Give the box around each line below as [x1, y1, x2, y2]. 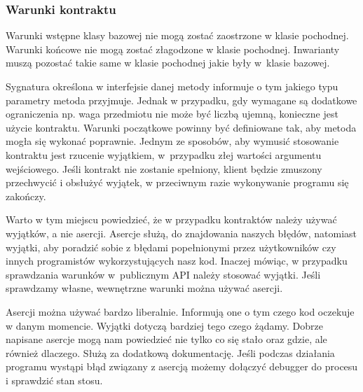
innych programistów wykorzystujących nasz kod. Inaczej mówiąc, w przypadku [6, 253, 348, 268]
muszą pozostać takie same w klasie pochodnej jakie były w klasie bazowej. [6, 55, 330, 70]
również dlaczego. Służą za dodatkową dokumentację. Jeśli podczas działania [6, 345, 335, 360]
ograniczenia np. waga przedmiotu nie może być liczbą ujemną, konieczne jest [6, 106, 338, 121]
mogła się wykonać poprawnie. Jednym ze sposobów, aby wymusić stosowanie [6, 134, 339, 148]
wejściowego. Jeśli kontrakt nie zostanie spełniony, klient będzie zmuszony [6, 161, 322, 176]
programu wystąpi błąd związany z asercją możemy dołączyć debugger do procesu [6, 359, 358, 374]
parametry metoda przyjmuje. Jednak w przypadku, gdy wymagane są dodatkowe [6, 92, 357, 107]
